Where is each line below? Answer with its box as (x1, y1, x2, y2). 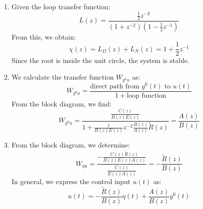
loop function (127, 92, 166, 99)
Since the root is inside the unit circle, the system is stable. (11, 55, 189, 65)
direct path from (90, 83, 139, 90)
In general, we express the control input (11, 176, 131, 186)
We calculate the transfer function (11, 72, 114, 82)
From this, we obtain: (11, 31, 76, 42)
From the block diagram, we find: (11, 98, 112, 108)
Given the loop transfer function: (11, 1, 111, 11)
